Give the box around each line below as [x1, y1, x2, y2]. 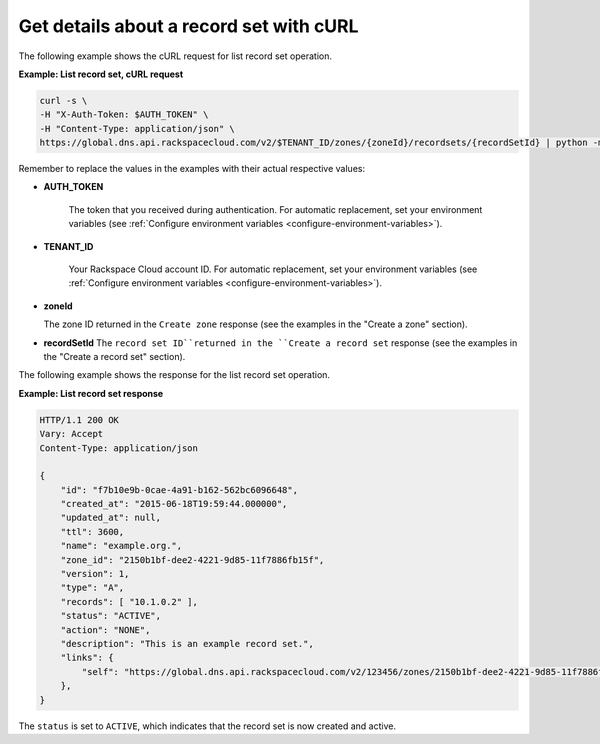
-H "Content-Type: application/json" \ [39, 123, 235, 134]
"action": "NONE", [60, 624, 151, 635]
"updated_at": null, [60, 512, 162, 524]
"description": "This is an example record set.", [60, 638, 314, 649]
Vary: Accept [39, 428, 104, 440]
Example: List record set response [18, 387, 164, 399]
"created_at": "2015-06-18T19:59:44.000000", [60, 498, 288, 510]
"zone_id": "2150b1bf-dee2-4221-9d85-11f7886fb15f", [60, 554, 325, 565]
